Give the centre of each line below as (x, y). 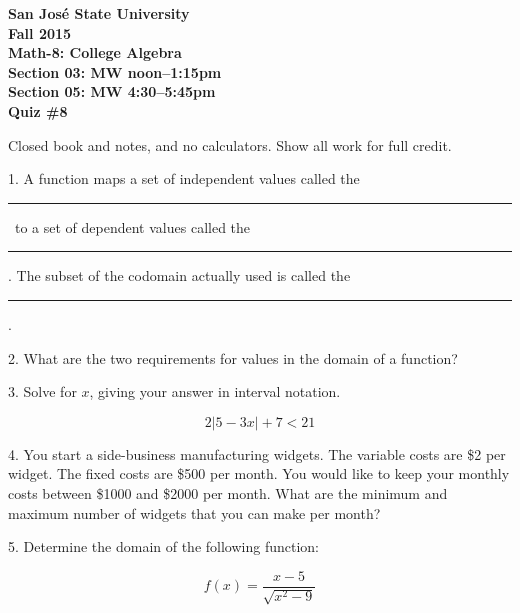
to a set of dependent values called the (132, 226)
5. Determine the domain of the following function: (163, 546)
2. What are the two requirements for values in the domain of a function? (233, 357)
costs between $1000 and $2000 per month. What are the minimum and (228, 492)
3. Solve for (42, 391)
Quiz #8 (38, 110)
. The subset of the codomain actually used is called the (179, 275)
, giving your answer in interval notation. (215, 391)
